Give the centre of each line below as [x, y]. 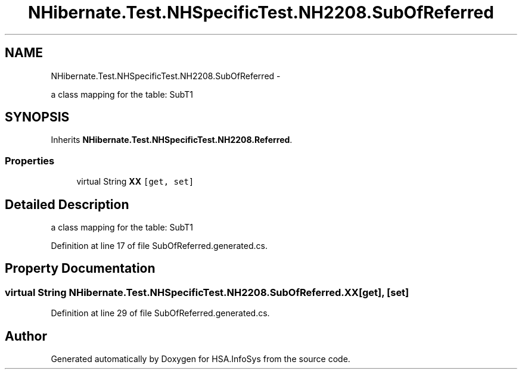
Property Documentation [80, 269]
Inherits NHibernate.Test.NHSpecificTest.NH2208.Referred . [172, 140]
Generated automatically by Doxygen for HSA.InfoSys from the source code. [201, 359]
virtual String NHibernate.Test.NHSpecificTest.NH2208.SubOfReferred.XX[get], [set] [207, 292]
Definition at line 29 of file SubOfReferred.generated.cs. [160, 313]
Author [26, 336]
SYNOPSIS [37, 117]
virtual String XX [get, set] [135, 182]
